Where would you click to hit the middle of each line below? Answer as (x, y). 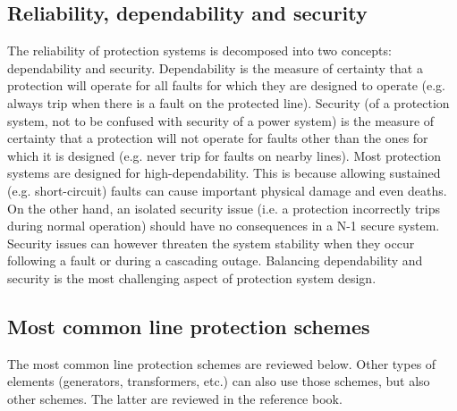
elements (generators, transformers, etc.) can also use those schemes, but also (219, 381)
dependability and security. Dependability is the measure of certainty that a (215, 67)
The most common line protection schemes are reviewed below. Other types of (222, 363)
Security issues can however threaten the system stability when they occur (211, 243)
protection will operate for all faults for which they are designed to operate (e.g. (227, 85)
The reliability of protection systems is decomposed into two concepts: (199, 50)
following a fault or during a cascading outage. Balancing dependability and (215, 260)
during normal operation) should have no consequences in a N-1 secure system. (224, 226)
